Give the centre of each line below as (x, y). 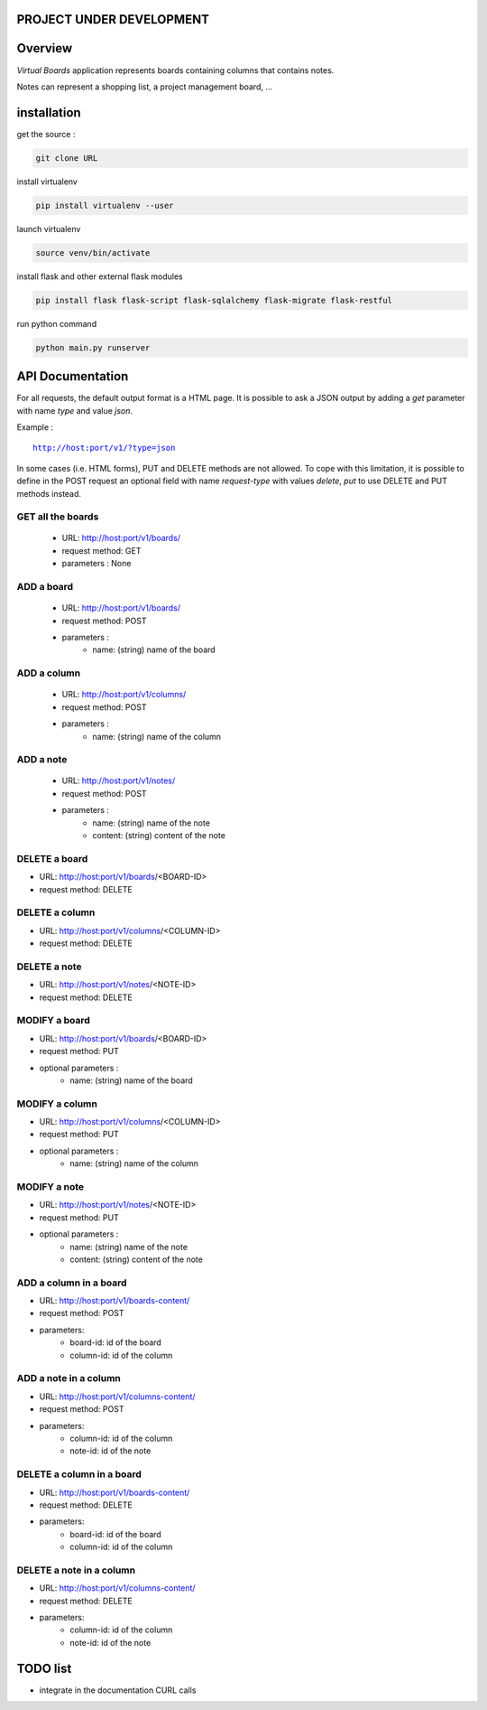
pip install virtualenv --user (105, 205)
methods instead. (49, 493)
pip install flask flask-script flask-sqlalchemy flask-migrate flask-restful (214, 300)
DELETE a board (52, 858)
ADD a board (45, 587)
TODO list (44, 1668)
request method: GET (101, 550)
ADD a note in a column (69, 1378)
